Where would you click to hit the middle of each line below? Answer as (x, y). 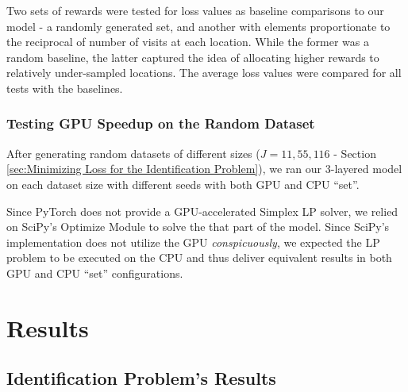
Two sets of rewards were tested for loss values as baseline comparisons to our (195, 10)
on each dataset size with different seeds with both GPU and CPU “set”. (183, 184)
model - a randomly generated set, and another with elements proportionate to (198, 26)
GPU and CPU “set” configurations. (95, 273)
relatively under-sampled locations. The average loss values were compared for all (204, 73)
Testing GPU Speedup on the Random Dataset (161, 123)
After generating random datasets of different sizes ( (133, 153)
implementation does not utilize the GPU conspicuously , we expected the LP (193, 242)
